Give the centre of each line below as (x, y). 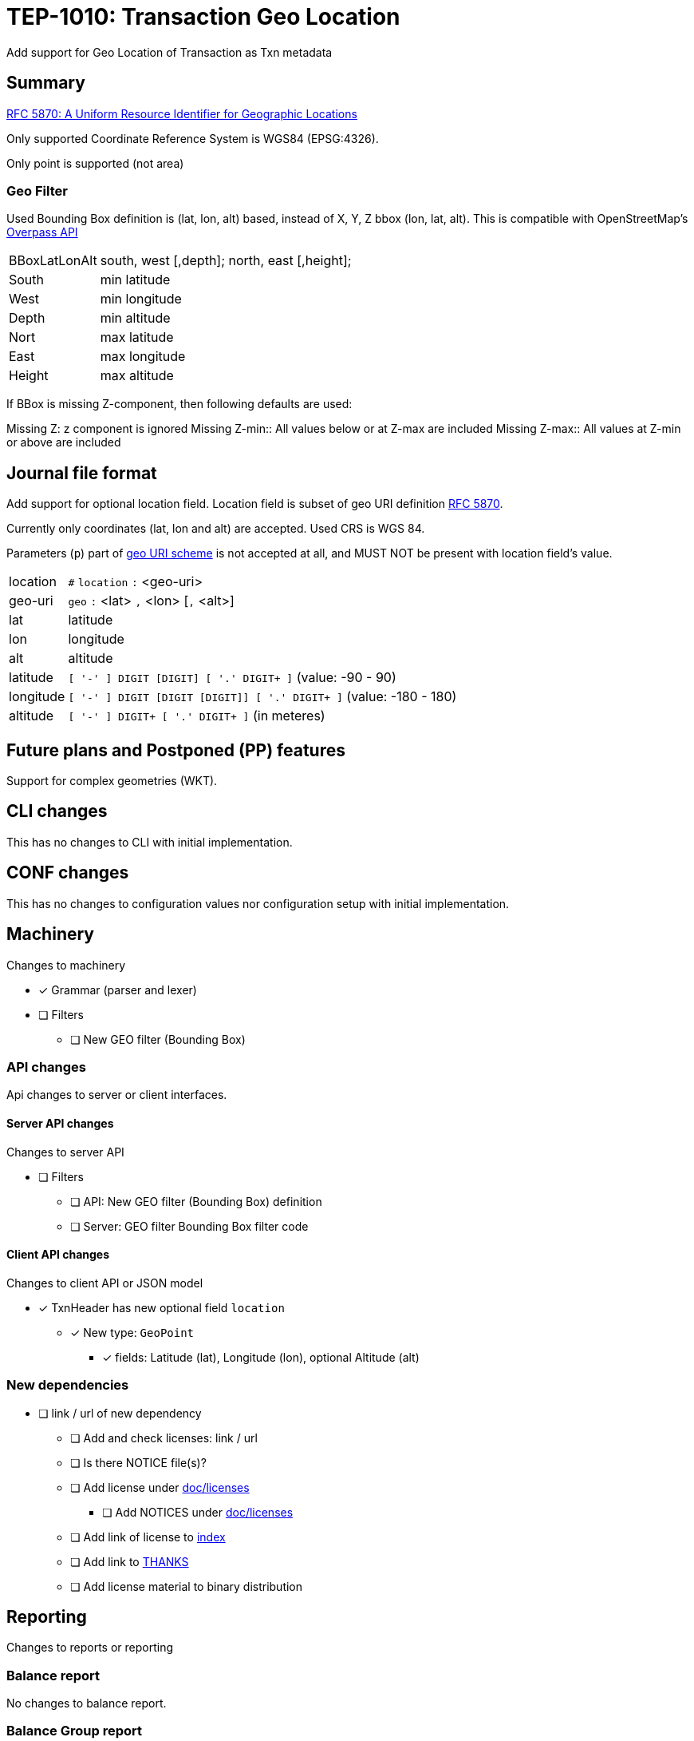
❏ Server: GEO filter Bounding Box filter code (189, 1226)
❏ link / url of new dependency (120, 1413)
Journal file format (82, 473)
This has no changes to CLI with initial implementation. (150, 842)
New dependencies (68, 1385)
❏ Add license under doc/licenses (160, 1487)
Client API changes (58, 1255)
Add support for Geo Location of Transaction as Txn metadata (170, 52)
